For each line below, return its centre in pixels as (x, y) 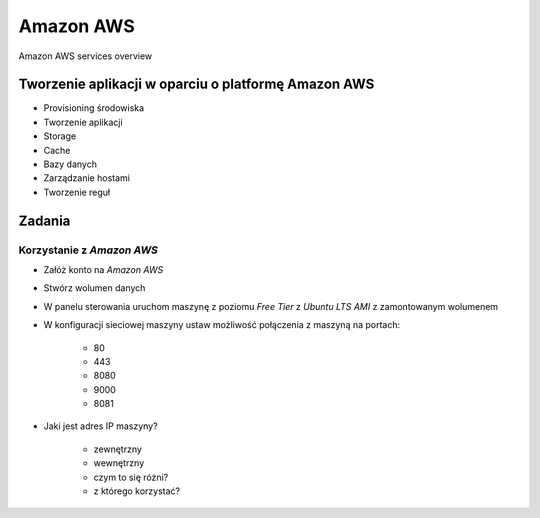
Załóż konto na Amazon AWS (103, 269)
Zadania (44, 220)
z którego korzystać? (136, 491)
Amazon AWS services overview (85, 56)
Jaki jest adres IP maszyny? (101, 426)
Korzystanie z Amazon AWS (88, 250)
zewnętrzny (117, 449)
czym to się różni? (131, 477)
